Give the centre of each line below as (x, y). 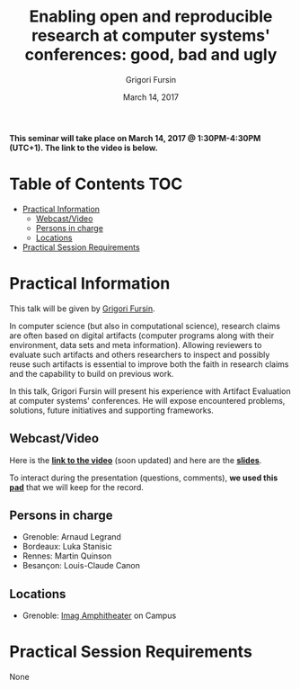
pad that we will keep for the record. (76, 487)
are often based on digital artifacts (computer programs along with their (142, 336)
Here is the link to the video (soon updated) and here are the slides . (136, 460)
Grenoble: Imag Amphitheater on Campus (99, 616)
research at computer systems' (151, 36)
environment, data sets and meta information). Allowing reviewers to (136, 344)
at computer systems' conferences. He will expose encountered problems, (147, 400)
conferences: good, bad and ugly (151, 55)
